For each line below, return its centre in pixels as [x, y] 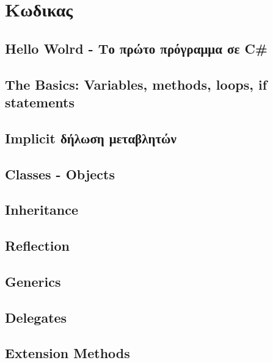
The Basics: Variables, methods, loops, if [136, 84]
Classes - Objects [60, 174]
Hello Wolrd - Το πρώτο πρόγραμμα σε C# [136, 48]
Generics [33, 281]
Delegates [36, 317]
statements [40, 102]
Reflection [37, 246]
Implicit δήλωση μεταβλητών [91, 138]
